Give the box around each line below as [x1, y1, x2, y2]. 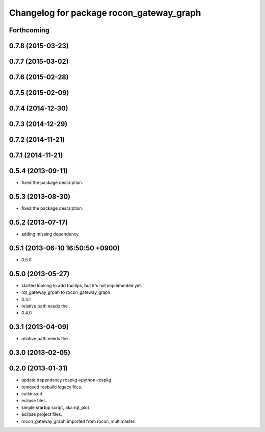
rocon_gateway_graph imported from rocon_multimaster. [21, 418, 136, 424]
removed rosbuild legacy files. [21, 384, 82, 390]
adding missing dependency [21, 231, 79, 237]
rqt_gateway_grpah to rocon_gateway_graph [21, 289, 110, 295]
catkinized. [21, 391, 44, 397]
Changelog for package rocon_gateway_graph [9, 7, 201, 18]
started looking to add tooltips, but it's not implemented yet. [21, 282, 142, 288]
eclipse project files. [21, 411, 62, 417]
